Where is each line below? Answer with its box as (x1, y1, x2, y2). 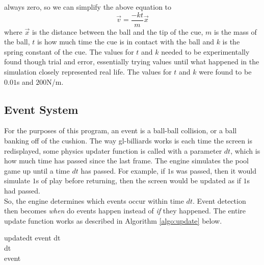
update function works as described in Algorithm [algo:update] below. (4, 215, 222, 226)
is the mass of (214, 26, 257, 37)
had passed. (4, 185, 40, 196)
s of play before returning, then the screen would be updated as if (36, 175, 241, 186)
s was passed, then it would (171, 165, 256, 176)
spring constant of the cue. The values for (4, 46, 134, 57)
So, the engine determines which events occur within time (4, 195, 184, 206)
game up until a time (4, 165, 70, 176)
